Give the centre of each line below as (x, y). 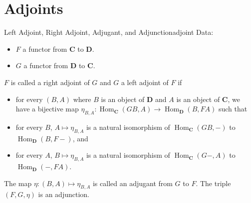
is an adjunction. (64, 194)
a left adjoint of (145, 82)
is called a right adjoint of (50, 82)
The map (18, 183)
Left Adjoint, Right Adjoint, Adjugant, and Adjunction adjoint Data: (109, 32)
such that (233, 109)
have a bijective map (47, 109)
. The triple (213, 183)
